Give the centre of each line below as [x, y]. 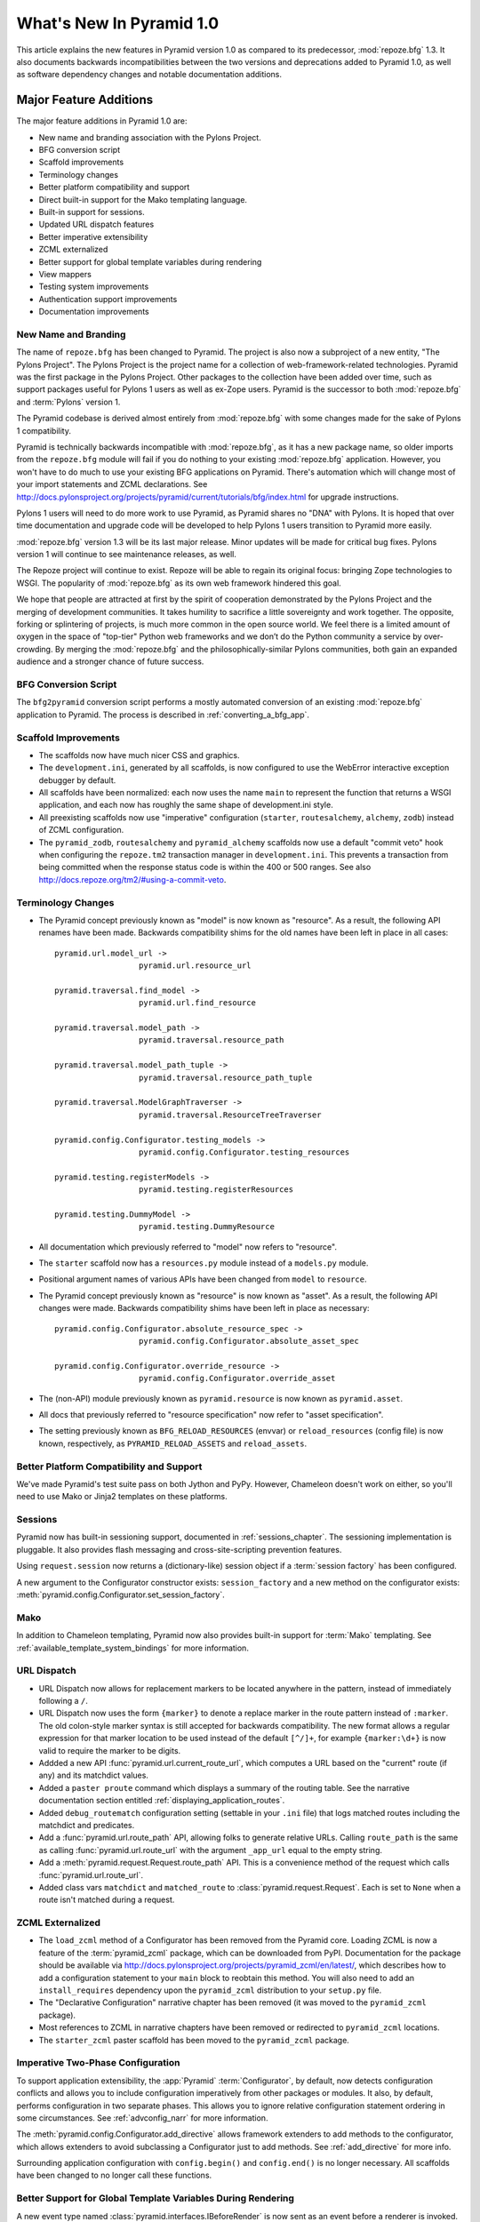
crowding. [35, 649]
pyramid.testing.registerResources [216, 1190]
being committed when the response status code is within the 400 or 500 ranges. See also [205, 867]
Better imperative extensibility [93, 236]
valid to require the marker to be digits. [110, 1750]
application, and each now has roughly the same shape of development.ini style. [186, 805]
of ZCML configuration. [81, 830]
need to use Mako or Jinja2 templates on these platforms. [122, 1497]
